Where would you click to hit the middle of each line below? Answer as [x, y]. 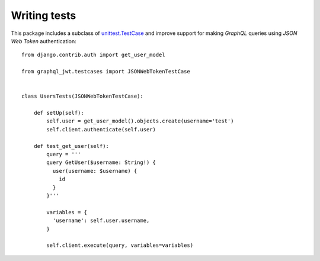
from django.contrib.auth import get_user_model [93, 55]
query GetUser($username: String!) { [101, 162]
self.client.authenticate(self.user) [101, 129]
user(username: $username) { [95, 171]
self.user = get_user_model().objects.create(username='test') [140, 121]
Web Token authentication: [44, 41]
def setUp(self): [59, 113]
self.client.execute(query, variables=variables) [120, 245]
